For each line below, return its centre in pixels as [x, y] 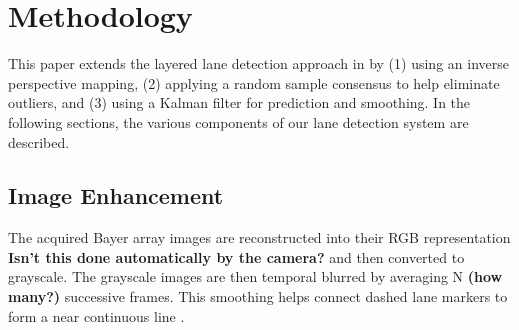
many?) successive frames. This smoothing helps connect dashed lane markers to [258, 296]
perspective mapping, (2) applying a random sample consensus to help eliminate [254, 82]
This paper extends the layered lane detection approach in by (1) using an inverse [258, 63]
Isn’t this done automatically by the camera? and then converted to [236, 256]
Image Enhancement [116, 195]
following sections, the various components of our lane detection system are [238, 121]
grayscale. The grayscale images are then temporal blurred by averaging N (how [255, 276]
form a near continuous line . [96, 315]
